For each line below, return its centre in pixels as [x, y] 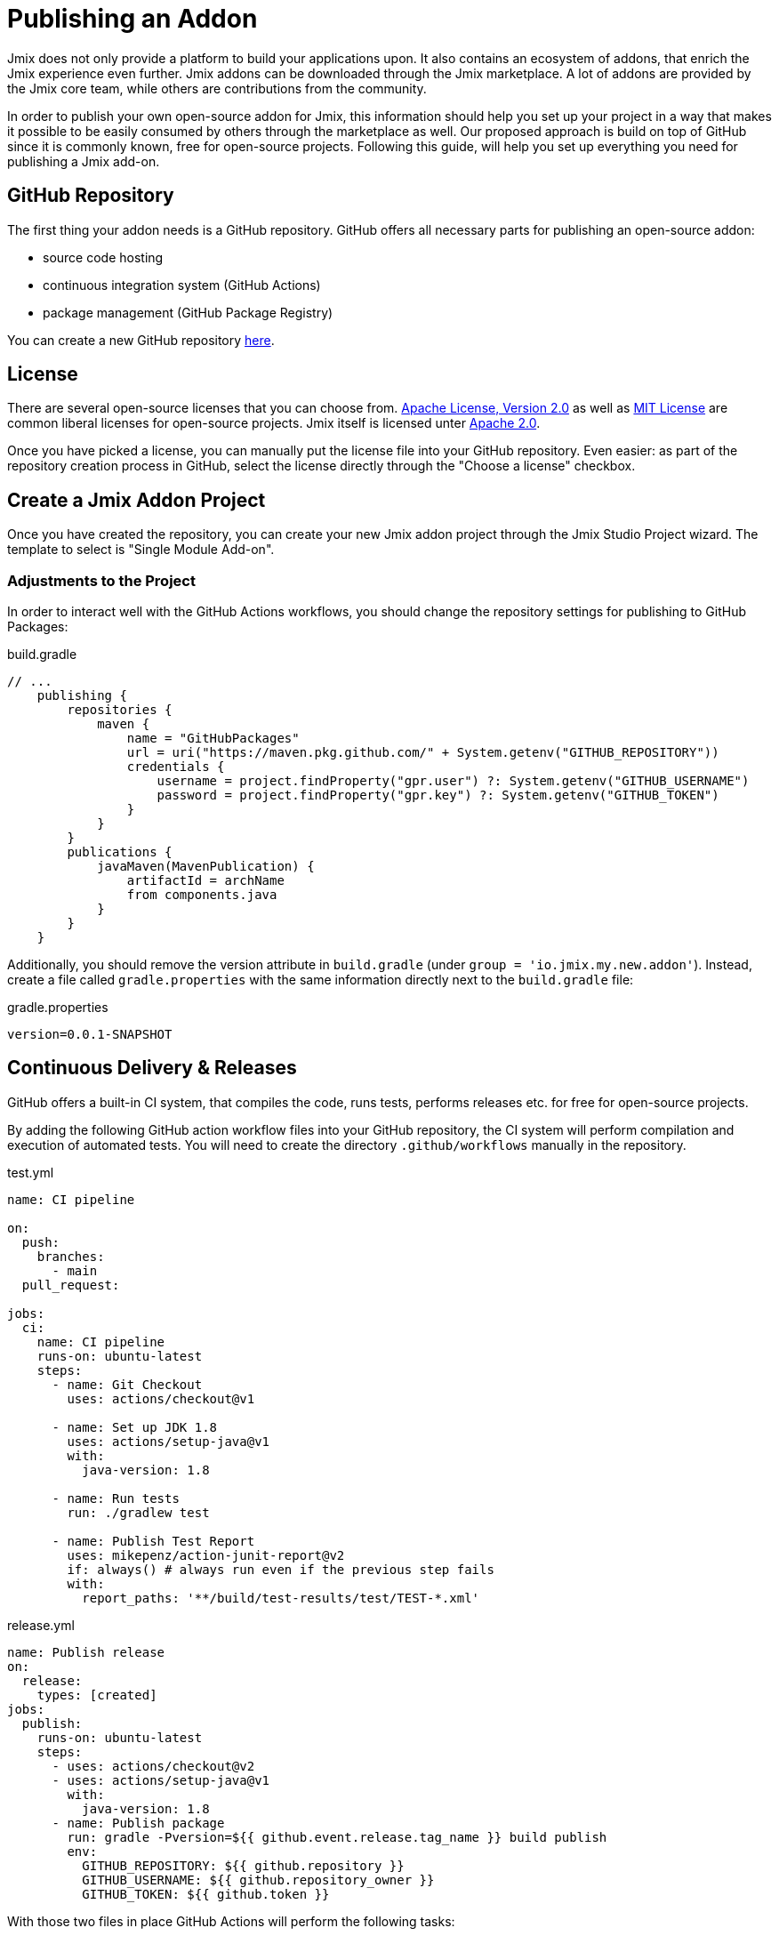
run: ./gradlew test [138, 1512]
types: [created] [97, 1695]
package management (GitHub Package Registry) [188, 312]
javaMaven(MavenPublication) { [206, 867]
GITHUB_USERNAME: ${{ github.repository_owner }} [258, 1880]
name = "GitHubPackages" [213, 739]
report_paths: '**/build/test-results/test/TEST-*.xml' [281, 1598]
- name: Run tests [116, 1498]
